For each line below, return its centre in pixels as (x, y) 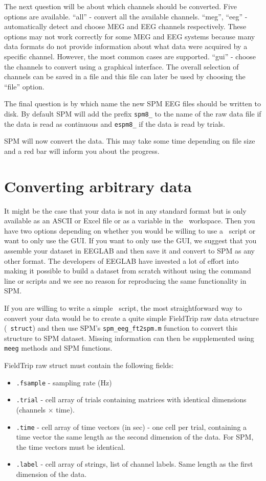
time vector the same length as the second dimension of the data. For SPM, (135, 437)
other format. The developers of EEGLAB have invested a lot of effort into (121, 260)
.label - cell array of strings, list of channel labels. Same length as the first (135, 464)
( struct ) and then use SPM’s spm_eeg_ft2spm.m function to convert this (121, 328)
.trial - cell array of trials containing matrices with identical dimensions (131, 399)
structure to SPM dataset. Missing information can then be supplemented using (129, 338)
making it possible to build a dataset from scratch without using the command (128, 271)
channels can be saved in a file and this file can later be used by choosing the (125, 76)
